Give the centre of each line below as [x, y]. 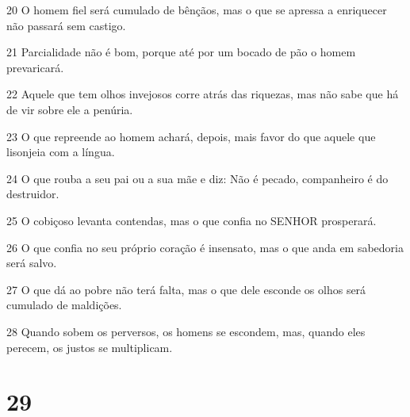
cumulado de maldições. [64, 305]
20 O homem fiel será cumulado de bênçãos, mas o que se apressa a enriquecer [197, 10]
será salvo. [32, 263]
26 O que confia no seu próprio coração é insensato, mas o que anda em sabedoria [205, 247]
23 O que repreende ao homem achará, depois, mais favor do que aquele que [191, 136]
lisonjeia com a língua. [61, 152]
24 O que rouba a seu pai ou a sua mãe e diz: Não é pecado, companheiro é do [197, 178]
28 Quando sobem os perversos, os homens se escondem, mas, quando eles [186, 331]
